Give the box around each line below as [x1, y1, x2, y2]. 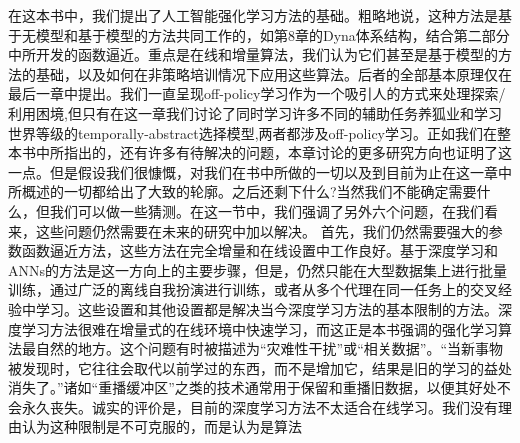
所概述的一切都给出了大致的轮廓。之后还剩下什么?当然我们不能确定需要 [8, 181, 477, 202]
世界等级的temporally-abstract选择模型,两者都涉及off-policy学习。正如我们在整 [8, 122, 512, 143]
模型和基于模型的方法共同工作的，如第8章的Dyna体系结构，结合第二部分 [35, 24, 510, 45]
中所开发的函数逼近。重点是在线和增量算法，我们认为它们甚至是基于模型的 [8, 44, 498, 65]
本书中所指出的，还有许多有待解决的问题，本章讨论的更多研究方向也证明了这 [8, 142, 512, 163]
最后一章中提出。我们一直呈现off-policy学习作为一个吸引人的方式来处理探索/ [8, 83, 506, 104]
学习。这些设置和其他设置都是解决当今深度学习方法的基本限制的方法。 [35, 298, 498, 319]
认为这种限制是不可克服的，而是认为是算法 [21, 416, 302, 437]
